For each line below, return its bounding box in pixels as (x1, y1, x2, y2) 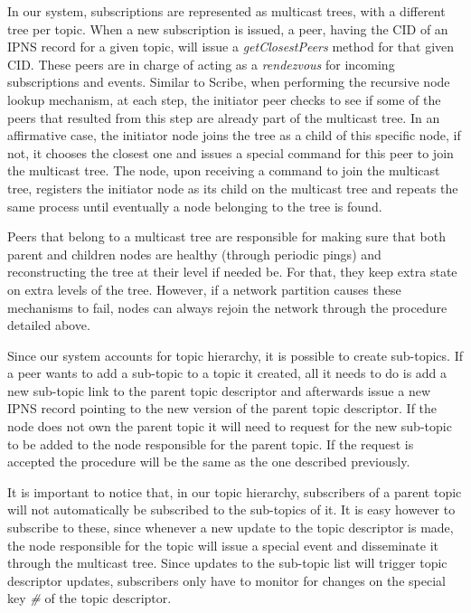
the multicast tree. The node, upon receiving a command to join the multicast (7, 161, 440, 180)
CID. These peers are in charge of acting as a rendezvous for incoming (7, 54, 395, 73)
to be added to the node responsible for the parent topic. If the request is (7, 434, 414, 453)
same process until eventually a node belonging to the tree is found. (7, 196, 382, 215)
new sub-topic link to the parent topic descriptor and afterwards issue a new (7, 381, 431, 400)
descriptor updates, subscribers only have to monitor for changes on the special (7, 571, 446, 589)
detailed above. (7, 316, 90, 335)
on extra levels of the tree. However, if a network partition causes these (7, 279, 401, 298)
